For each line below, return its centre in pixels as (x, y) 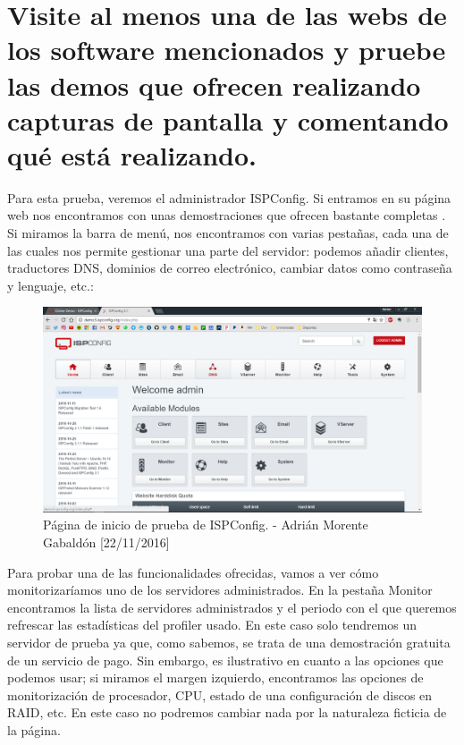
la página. (34, 729)
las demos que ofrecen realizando (214, 85)
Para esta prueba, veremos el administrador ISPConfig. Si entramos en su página (229, 197)
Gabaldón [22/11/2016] (106, 542)
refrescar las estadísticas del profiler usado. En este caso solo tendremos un (212, 625)
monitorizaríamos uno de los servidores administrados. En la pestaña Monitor (220, 590)
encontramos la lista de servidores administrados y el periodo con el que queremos (232, 607)
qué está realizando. (132, 154)
